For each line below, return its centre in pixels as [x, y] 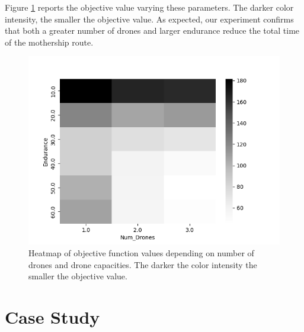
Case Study [52, 316]
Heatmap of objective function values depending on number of [141, 252]
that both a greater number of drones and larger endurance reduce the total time [152, 30]
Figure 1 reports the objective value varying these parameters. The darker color [149, 7]
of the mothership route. [49, 42]
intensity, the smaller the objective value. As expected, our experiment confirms [149, 19]
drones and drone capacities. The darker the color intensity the [143, 264]
